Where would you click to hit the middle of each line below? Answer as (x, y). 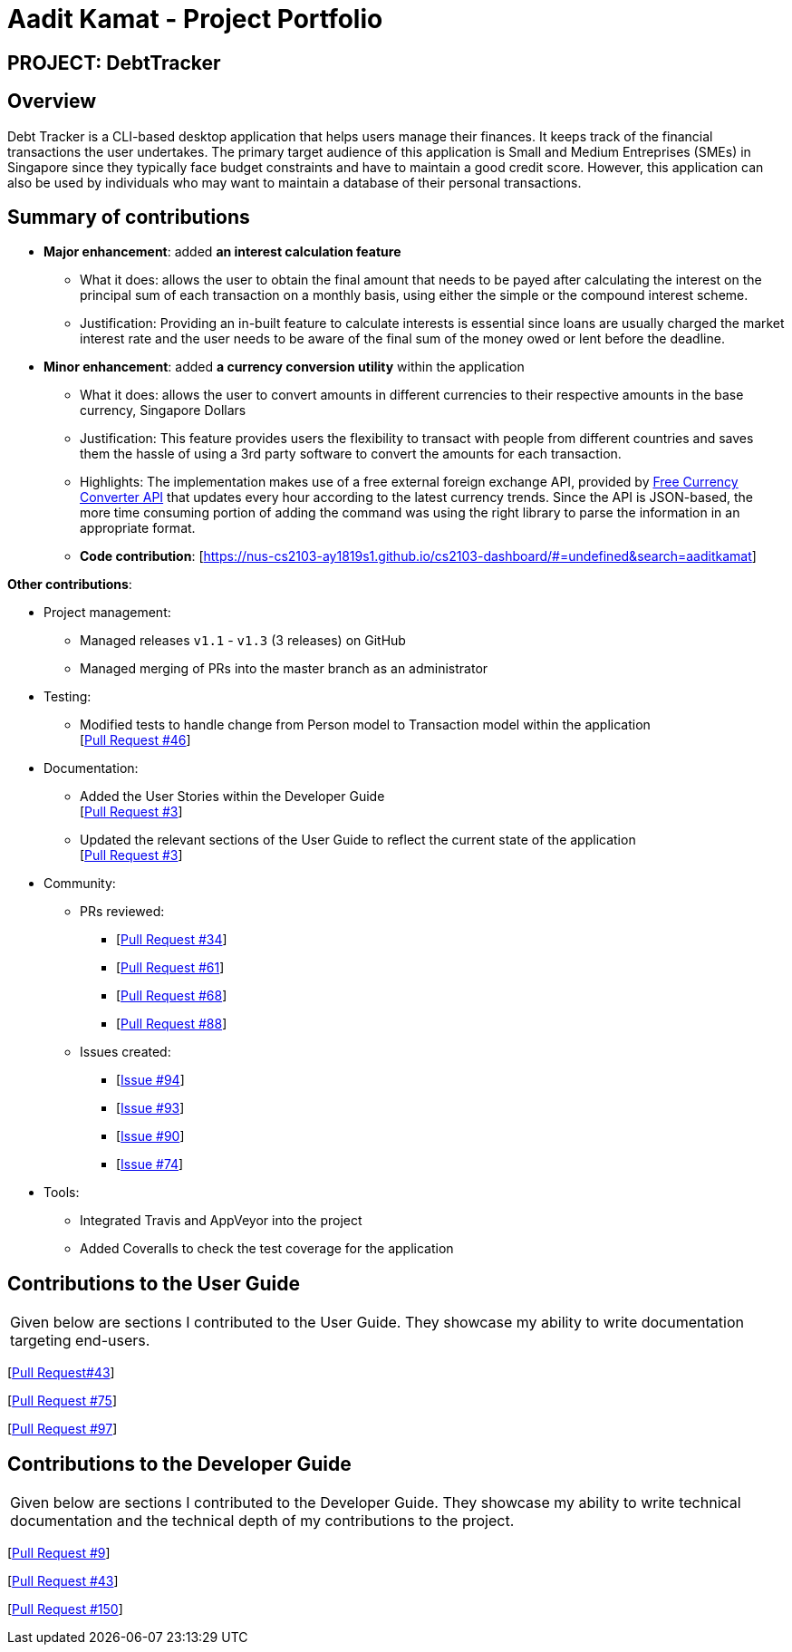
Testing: (68, 697)
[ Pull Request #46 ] (135, 740)
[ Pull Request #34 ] (172, 940)
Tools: (62, 1193)
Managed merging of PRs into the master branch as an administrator (284, 669)
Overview (52, 101)
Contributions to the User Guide (154, 1283)
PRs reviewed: (122, 912)
